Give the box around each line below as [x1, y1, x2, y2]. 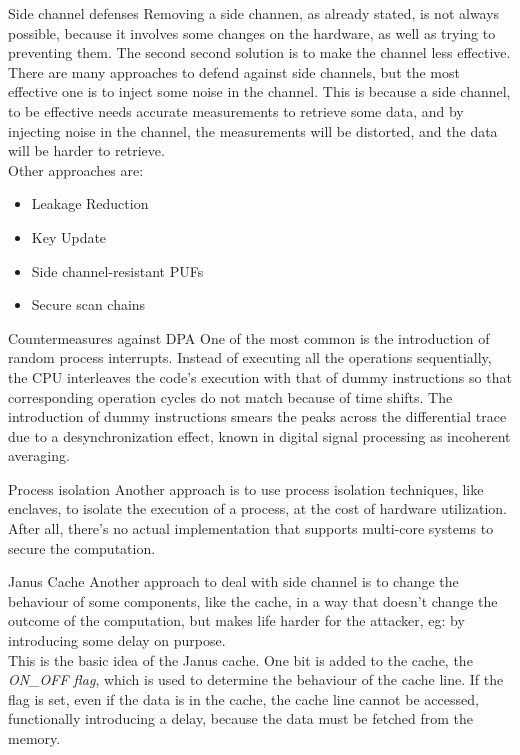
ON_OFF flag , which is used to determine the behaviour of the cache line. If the [8, 669, 504, 690]
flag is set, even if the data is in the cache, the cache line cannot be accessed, [8, 688, 479, 709]
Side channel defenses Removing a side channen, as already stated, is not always [8, 3, 500, 23]
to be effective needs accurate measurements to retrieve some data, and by [8, 100, 464, 121]
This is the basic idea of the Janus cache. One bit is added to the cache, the [8, 649, 473, 670]
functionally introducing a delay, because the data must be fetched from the [8, 708, 473, 729]
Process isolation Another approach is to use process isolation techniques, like [8, 478, 484, 499]
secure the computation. [8, 537, 156, 558]
